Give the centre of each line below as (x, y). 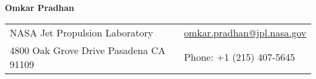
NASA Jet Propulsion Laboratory (82, 32)
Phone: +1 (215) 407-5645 (239, 57)
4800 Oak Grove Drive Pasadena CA (88, 50)
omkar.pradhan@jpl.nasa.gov (245, 32)
